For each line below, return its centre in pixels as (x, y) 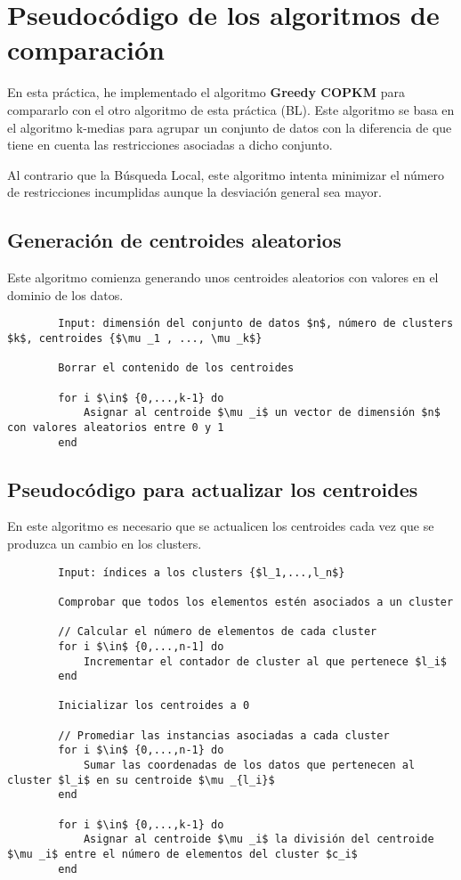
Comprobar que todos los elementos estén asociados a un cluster (256, 602)
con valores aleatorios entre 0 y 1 (116, 427)
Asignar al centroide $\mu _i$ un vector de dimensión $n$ (262, 413)
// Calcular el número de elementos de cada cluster (218, 632)
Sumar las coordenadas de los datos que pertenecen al (249, 766)
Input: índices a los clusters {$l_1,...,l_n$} (202, 572)
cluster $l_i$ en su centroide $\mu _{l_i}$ (141, 780)
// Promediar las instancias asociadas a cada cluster (224, 735)
